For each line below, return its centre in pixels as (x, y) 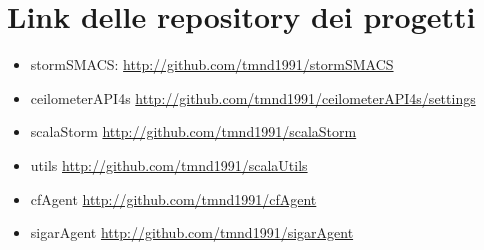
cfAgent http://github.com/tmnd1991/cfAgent (173, 198)
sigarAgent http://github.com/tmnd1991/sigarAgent (192, 232)
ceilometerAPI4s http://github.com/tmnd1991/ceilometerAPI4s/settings (253, 97)
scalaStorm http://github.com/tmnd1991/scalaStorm (193, 131)
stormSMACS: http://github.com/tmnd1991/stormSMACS (212, 64)
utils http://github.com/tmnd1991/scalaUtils (169, 164)
